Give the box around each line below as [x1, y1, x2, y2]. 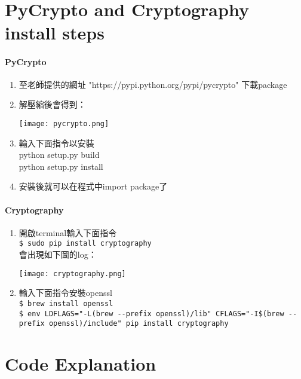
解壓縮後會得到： [19, 98, 86, 111]
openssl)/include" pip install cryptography [48, 319, 229, 328]
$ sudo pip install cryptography [19, 239, 152, 248]
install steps [5, 20, 105, 44]
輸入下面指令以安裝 [19, 136, 94, 149]
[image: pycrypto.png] [19, 119, 109, 128]
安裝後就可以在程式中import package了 [19, 180, 168, 192]
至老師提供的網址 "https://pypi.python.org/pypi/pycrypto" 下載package [19, 78, 287, 90]
